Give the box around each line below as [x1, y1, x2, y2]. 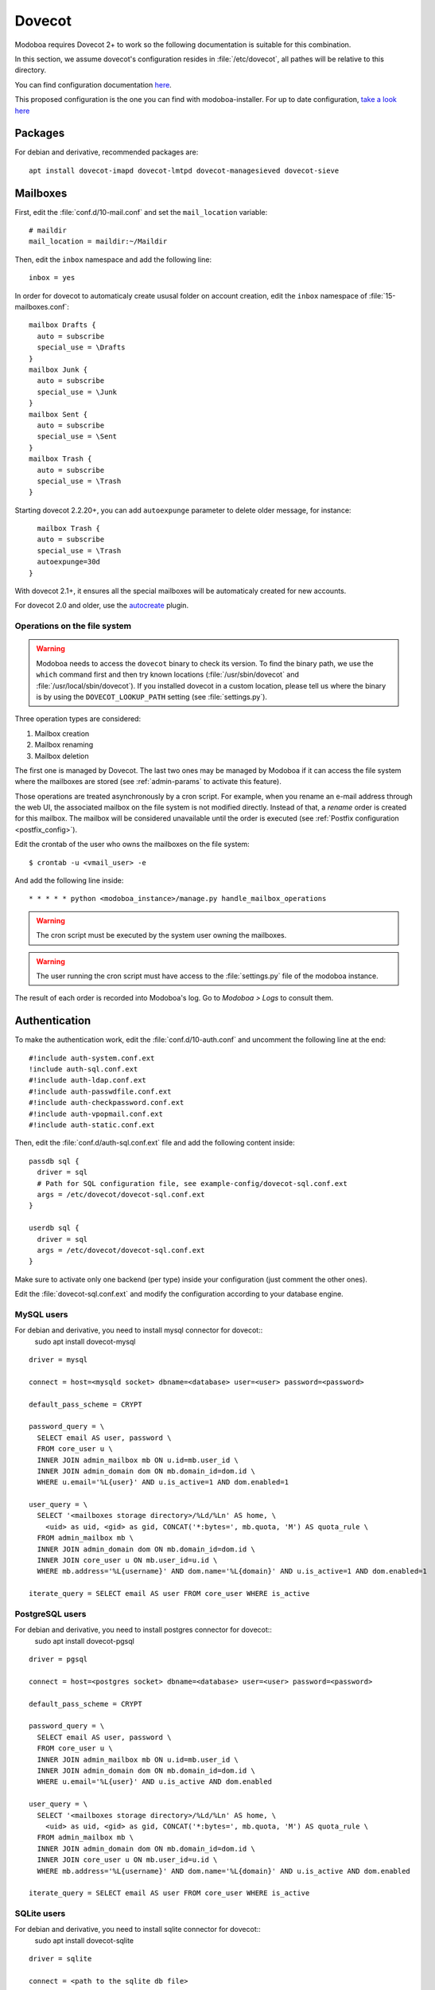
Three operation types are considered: [14, 714, 142, 724]
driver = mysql [29, 1356, 88, 1364]
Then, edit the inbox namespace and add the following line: [14, 255, 212, 264]
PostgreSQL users [14, 1608, 87, 1619]
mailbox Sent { [29, 410, 88, 419]
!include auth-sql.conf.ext [29, 1065, 138, 1074]
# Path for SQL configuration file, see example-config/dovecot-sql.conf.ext [37, 1179, 348, 1188]
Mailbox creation [34, 728, 90, 738]
